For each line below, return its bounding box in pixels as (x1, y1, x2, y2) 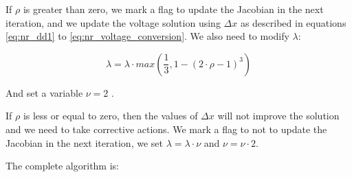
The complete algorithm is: (5, 158, 119, 173)
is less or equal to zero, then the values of (23, 108, 198, 123)
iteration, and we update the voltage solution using (5, 15, 221, 29)
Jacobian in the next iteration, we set (5, 135, 163, 150)
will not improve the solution (217, 108, 340, 123)
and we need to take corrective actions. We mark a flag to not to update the (5, 121, 327, 136)
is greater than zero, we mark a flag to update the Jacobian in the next (23, 2, 324, 16)
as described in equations (240, 15, 346, 29)
